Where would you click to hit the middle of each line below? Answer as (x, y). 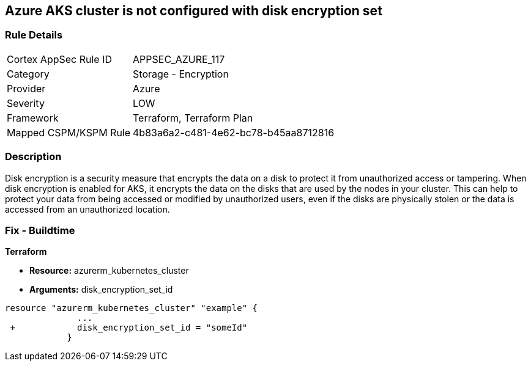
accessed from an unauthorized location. (87, 209)
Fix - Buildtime (40, 230)
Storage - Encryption (181, 74)
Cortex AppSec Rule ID (60, 59)
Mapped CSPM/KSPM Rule (69, 132)
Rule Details (34, 35)
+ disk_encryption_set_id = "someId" (129, 328)
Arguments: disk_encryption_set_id (101, 290)
